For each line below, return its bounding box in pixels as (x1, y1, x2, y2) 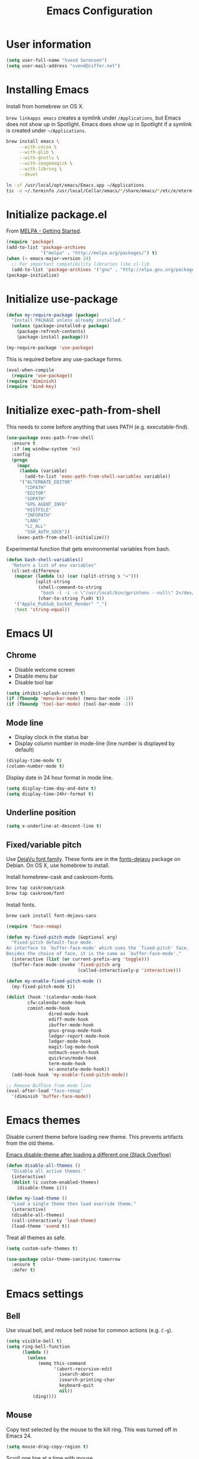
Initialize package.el (6, 208, 108, 221)
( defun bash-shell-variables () (6, 556, 84, 563)
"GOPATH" (24, 496, 46, 502)
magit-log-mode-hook (48, 1044, 99, 1050)
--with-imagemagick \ (19, 161, 73, 167)
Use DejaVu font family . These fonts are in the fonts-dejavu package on (6, 856, 181, 862)
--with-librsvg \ (19, 166, 62, 172)
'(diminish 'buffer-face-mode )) (11, 1094, 92, 1100)
